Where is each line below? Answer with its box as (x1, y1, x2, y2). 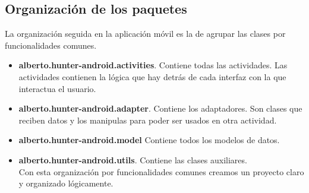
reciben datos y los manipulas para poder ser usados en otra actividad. (18, 113, 277, 126)
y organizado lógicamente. (18, 177, 113, 189)
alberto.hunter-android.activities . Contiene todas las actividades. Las (18, 59, 288, 71)
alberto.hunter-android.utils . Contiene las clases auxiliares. (18, 153, 247, 166)
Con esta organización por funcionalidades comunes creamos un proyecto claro (18, 165, 304, 178)
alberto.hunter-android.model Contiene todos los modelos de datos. (18, 134, 280, 146)
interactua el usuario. (18, 82, 96, 94)
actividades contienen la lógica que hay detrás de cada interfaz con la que (18, 70, 286, 83)
